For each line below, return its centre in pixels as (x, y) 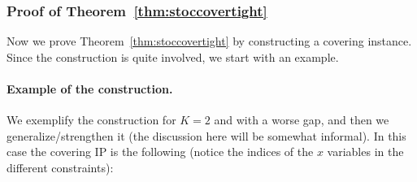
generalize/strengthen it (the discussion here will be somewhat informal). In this (206, 135)
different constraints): (60, 167)
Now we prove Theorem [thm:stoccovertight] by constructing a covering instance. (209, 41)
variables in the (365, 152)
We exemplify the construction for (91, 120)
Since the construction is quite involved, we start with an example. (173, 56)
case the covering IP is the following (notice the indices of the (160, 152)
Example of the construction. (90, 89)
